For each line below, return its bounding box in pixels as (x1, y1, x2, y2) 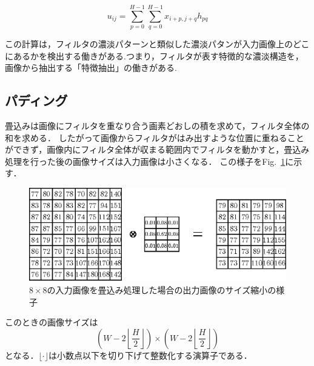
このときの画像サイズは (5, 316, 98, 328)
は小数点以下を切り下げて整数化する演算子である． (48, 348, 252, 361)
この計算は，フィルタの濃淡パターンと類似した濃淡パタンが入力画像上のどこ (5, 38, 310, 50)
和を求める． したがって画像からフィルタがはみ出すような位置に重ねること (5, 131, 304, 144)
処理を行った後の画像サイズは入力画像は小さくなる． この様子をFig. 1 (5, 155, 286, 167)
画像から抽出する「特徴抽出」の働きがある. (5, 61, 177, 74)
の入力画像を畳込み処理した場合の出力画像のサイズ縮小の (47, 283, 276, 296)
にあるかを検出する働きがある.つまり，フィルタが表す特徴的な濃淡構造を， (5, 49, 304, 62)
